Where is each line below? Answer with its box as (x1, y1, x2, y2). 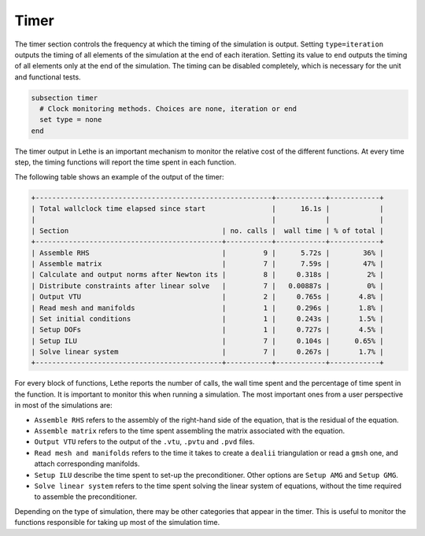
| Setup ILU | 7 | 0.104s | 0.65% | (31, 336, 385, 346)
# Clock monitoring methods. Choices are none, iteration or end (39, 105, 297, 113)
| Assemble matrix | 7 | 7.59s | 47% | (31, 259, 385, 268)
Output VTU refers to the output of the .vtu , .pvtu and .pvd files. (34, 437, 255, 446)
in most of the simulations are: (14, 401, 113, 410)
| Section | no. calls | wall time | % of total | (31, 226, 385, 235)
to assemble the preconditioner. (34, 492, 138, 501)
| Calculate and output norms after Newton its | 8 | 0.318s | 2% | (31, 270, 385, 279)
